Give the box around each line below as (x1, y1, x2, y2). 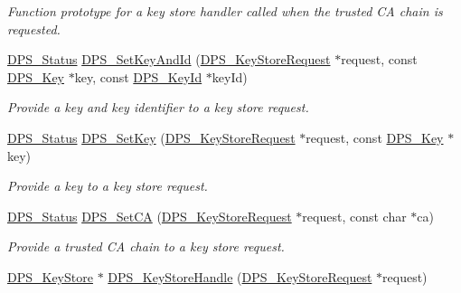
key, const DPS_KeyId (74, 67, 202, 86)
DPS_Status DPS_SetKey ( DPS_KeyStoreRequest (7, 128, 296, 146)
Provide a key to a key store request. (7, 176, 208, 195)
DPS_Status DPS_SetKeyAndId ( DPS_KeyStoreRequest (7, 50, 331, 69)
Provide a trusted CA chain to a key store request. (7, 237, 285, 256)
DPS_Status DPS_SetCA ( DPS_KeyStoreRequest (7, 206, 292, 225)
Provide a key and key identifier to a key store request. (7, 98, 309, 117)
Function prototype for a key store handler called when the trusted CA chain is (7, 2, 443, 20)
